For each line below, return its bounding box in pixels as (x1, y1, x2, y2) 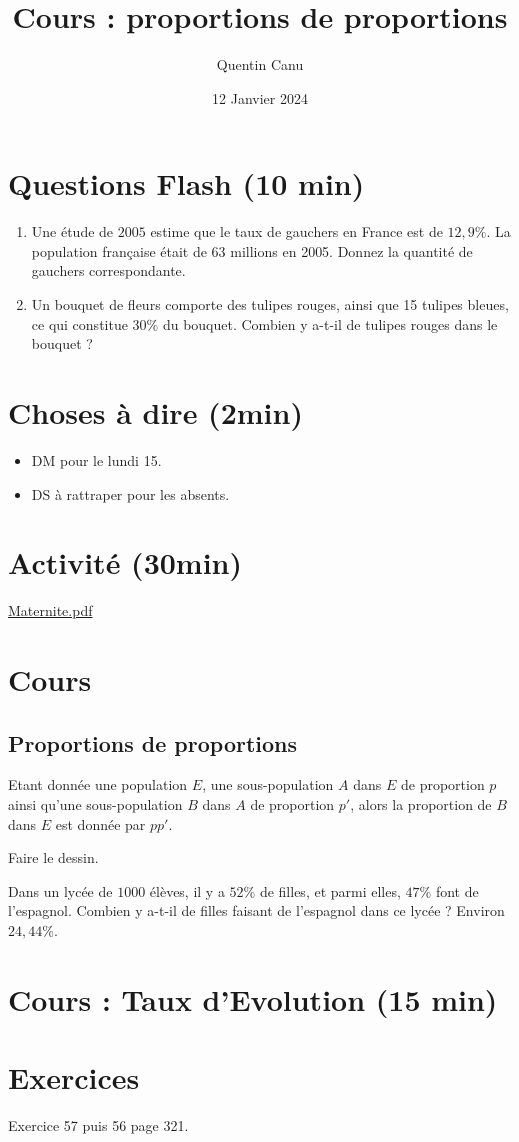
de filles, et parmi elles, (259, 880, 401, 901)
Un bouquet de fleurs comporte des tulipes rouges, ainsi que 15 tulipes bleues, (31, 294, 509, 315)
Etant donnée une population (8, 774, 188, 795)
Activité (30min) (8, 542, 242, 583)
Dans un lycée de (8, 880, 113, 901)
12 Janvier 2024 (212, 87, 308, 108)
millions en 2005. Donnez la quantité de (230, 240, 473, 261)
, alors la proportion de (350, 794, 492, 815)
